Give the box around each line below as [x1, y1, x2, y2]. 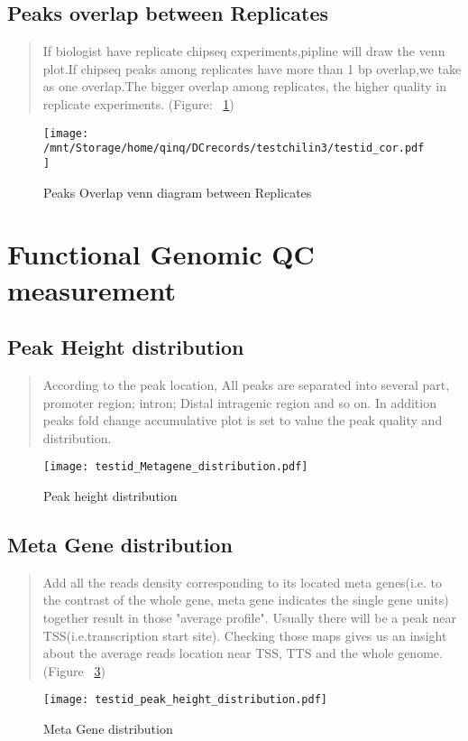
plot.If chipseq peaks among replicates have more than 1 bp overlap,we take [42, 59, 462, 78]
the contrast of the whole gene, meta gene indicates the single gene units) [42, 590, 449, 609]
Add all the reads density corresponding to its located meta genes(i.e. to [42, 572, 443, 591]
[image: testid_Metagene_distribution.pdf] [43, 460, 308, 474]
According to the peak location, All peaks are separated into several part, [42, 375, 450, 394]
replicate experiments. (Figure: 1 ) [42, 94, 234, 113]
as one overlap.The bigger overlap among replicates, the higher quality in [42, 77, 446, 96]
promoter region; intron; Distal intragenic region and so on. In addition [42, 393, 436, 412]
